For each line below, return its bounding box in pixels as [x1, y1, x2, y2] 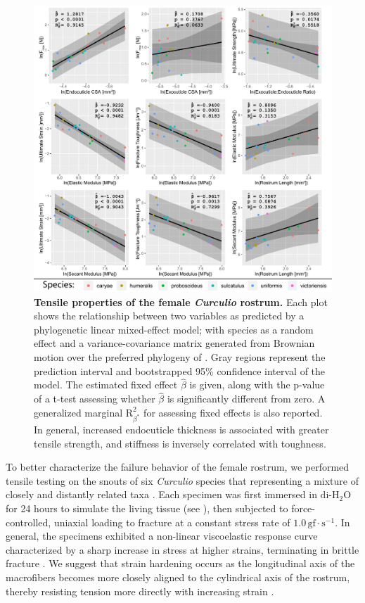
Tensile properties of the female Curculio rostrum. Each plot [34, 294, 328, 309]
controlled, [6, 514, 51, 529]
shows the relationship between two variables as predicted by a [34, 308, 305, 323]
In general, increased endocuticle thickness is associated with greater [34, 422, 329, 437]
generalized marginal [34, 405, 123, 419]
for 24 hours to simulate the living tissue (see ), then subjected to [6, 501, 288, 516]
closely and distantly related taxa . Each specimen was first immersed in [6, 487, 317, 502]
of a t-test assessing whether [34, 391, 155, 406]
